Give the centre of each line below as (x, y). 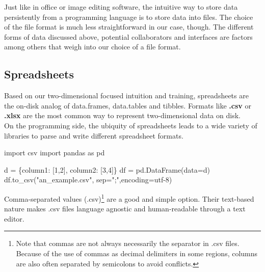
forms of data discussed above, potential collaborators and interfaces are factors (128, 36)
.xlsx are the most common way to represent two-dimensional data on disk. (122, 115)
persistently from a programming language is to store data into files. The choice (129, 17)
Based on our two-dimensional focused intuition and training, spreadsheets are (126, 96)
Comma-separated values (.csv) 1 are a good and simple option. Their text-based (129, 198)
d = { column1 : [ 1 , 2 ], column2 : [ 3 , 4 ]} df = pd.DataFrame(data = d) (107, 169)
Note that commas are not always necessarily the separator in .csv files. (128, 243)
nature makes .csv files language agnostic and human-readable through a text (125, 209)
